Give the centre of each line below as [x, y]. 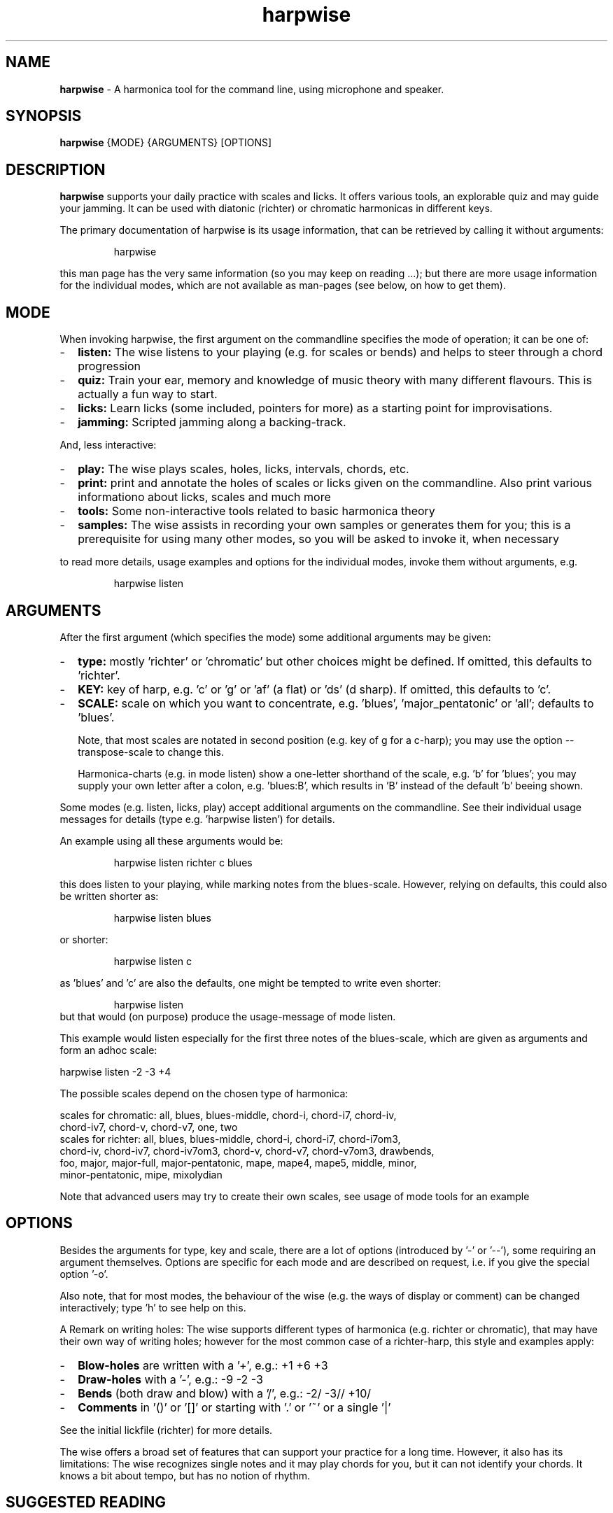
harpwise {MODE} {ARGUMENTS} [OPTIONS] [166, 143]
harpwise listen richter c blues [183, 862]
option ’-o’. [84, 1274]
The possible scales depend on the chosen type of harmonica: [204, 1093]
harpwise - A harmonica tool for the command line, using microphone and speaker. [252, 89]
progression [110, 366]
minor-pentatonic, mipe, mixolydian [141, 1174]
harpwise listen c [153, 961]
